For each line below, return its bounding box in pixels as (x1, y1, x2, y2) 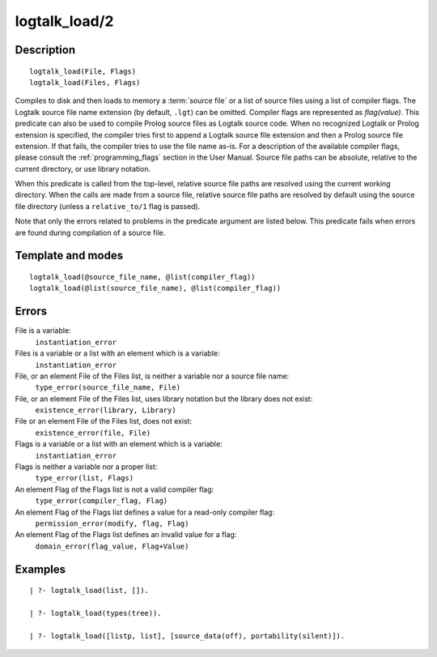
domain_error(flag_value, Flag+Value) (35, 541, 189, 551)
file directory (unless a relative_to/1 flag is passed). (15, 201, 201, 211)
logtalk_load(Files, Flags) (29, 78, 141, 87)
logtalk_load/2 (15, 12, 114, 30)
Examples (15, 562, 66, 576)
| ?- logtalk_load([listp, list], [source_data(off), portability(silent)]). (29, 631, 346, 640)
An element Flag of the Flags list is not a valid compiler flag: (15, 484, 214, 494)
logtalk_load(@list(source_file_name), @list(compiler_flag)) (29, 284, 282, 293)
